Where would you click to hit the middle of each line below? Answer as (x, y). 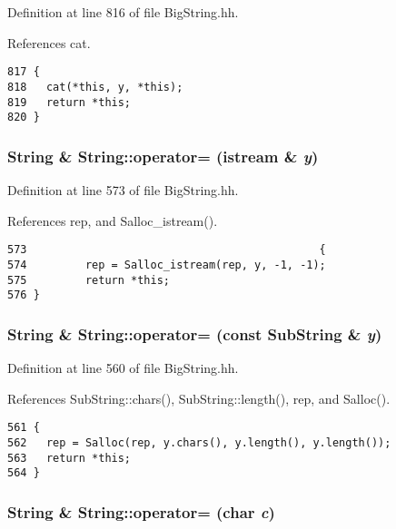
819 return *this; (69, 102)
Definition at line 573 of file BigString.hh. (123, 190)
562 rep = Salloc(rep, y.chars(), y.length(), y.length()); (199, 442)
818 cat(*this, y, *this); (95, 87)
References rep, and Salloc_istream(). (113, 220)
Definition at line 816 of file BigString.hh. (123, 12)
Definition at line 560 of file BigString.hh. (123, 368)
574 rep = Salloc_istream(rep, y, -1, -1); (167, 264)
